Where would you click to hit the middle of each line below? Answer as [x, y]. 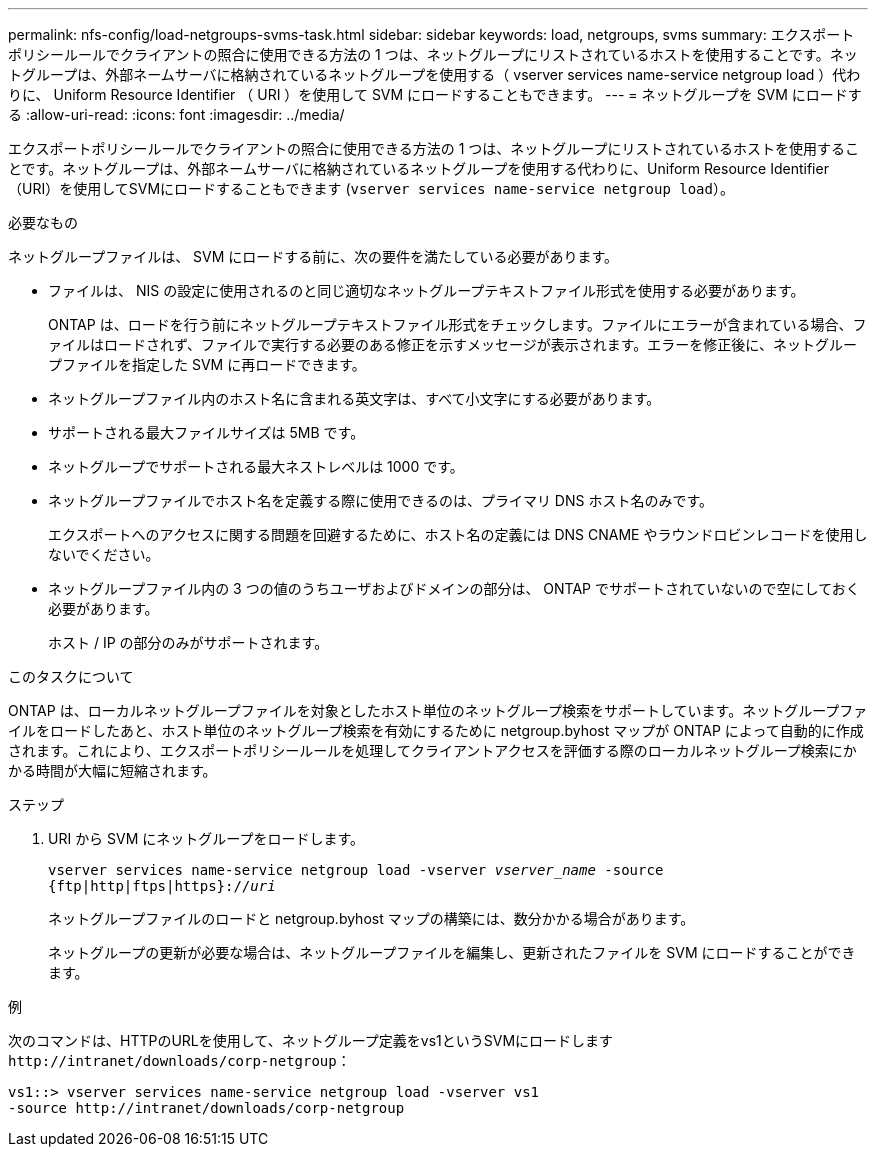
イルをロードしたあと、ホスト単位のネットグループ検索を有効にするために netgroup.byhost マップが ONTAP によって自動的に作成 [436, 730]
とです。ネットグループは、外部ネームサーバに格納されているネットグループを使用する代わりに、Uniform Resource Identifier [418, 168]
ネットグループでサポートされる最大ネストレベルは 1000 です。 [256, 466]
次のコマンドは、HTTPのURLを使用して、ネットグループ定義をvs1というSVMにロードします [311, 1040]
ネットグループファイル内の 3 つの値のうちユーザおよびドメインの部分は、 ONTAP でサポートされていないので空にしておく [454, 588]
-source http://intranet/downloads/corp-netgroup [206, 1108]
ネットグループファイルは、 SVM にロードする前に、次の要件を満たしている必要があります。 [313, 256]
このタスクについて [71, 676]
